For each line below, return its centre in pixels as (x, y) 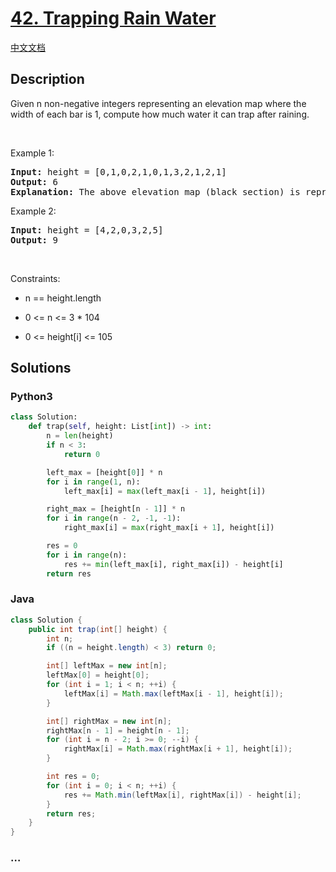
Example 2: (33, 211)
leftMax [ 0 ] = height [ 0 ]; (98, 675)
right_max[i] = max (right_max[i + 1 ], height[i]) (169, 528)
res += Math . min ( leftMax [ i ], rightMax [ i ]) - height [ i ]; (182, 795)
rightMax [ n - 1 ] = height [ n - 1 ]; (118, 730)
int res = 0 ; (73, 777)
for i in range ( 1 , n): (93, 482)
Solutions (41, 368)
